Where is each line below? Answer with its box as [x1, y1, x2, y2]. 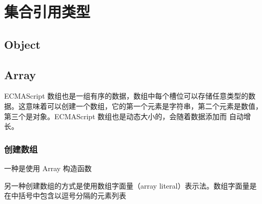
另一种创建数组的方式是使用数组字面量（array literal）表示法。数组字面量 [4, 180, 250, 191]
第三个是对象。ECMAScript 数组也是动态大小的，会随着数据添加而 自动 [4, 110, 244, 121]
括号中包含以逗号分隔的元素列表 [18, 190, 126, 201]
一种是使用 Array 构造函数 [4, 162, 92, 173]
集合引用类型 [4, 1, 91, 22]
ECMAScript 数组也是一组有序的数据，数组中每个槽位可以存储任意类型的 [4, 90, 249, 101]
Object [4, 36, 41, 52]
